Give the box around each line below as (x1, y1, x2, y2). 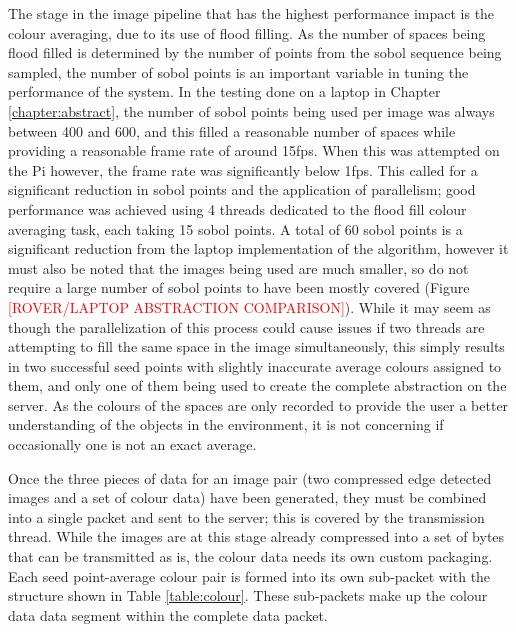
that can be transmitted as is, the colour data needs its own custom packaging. (8, 546, 493, 567)
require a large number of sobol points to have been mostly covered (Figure (8, 277, 470, 298)
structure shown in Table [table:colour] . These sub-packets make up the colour (8, 585, 488, 606)
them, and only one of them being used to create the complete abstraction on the (8, 375, 507, 396)
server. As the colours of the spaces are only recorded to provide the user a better (8, 394, 509, 415)
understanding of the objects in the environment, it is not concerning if (8, 414, 444, 435)
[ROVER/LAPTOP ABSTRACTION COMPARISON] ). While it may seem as (8, 296, 491, 317)
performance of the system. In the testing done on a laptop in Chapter (8, 81, 441, 102)
